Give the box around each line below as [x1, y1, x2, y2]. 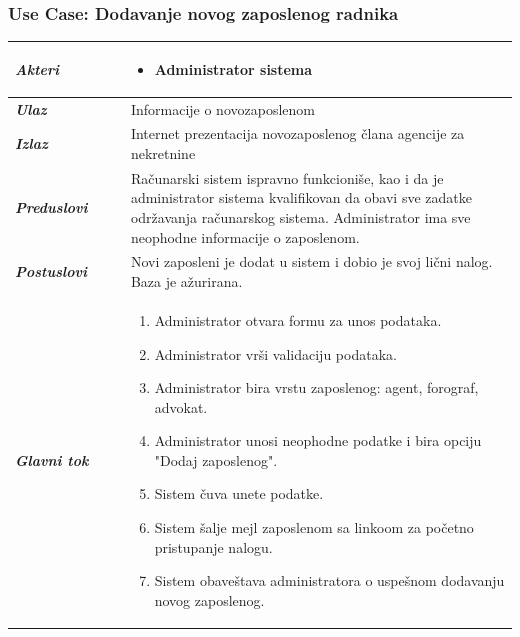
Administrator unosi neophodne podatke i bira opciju [154, 430, 482, 451]
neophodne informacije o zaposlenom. [130, 226, 360, 247]
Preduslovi [15, 197, 88, 218]
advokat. [154, 396, 208, 417]
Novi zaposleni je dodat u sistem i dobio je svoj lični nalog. [130, 251, 493, 272]
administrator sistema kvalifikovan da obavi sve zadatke [130, 187, 472, 208]
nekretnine [130, 143, 196, 163]
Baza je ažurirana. [130, 271, 243, 292]
